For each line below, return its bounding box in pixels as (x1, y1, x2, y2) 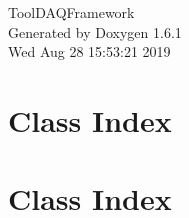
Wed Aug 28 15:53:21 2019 (8, 41, 171, 62)
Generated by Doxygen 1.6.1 (8, 21, 182, 42)
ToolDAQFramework (8, 2, 135, 22)
